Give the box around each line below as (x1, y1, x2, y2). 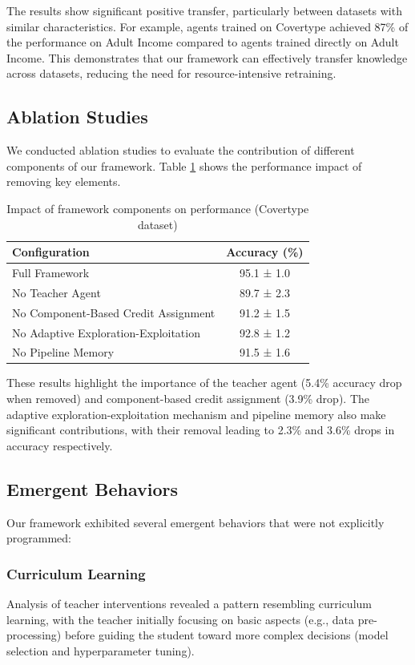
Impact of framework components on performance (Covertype (6, 199, 309, 216)
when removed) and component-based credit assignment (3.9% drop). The (6, 390, 369, 407)
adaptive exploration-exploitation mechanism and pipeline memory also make (6, 405, 386, 422)
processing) (6, 627, 62, 643)
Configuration (12, 244, 90, 260)
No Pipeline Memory (12, 344, 115, 361)
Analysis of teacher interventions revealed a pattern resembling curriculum (6, 595, 372, 612)
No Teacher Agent (12, 284, 101, 300)
